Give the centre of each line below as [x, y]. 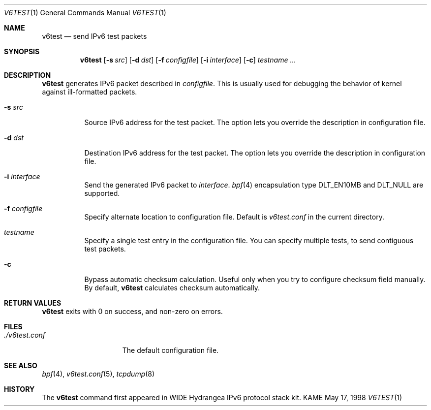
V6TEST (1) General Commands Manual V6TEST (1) [85, 13]
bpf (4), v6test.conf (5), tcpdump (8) [98, 374]
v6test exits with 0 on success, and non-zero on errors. [132, 311]
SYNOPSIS [22, 51]
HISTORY [19, 389]
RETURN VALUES [33, 303]
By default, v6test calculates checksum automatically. [172, 288]
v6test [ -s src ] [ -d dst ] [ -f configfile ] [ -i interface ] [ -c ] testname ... [188, 60]
